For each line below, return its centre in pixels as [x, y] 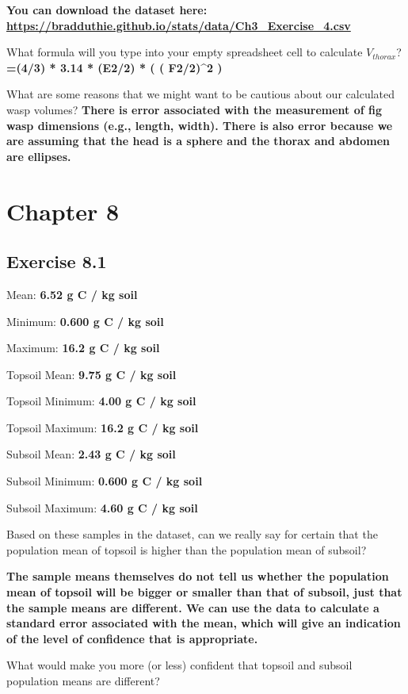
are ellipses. [39, 156]
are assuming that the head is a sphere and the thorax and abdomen [198, 141]
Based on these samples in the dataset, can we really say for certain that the [192, 534]
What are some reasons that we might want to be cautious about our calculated [200, 94]
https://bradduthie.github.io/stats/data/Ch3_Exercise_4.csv [179, 25]
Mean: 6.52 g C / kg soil [72, 294]
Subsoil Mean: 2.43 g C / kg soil [91, 454]
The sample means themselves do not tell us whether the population [198, 576]
